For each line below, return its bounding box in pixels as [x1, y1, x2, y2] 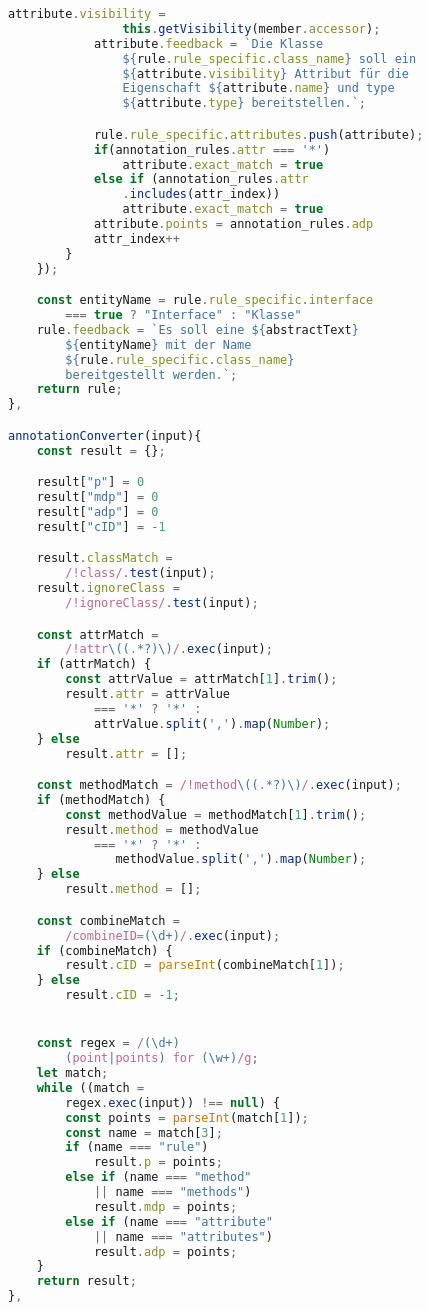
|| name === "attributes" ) [93, 1229, 273, 1244]
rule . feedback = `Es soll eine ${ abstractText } [36, 322, 359, 337]
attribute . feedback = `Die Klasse [93, 36, 324, 51]
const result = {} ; [36, 443, 166, 458]
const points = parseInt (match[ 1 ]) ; [65, 1110, 309, 1125]
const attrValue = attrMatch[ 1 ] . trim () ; [65, 672, 338, 687]
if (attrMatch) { [36, 657, 152, 672]
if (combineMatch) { [36, 943, 173, 958]
